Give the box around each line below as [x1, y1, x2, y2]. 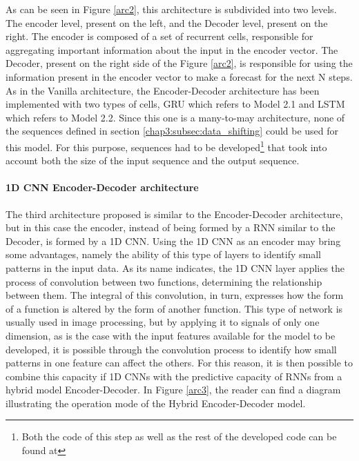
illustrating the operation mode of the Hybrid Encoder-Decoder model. [6, 395, 306, 410]
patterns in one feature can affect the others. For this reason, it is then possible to [6, 355, 353, 370]
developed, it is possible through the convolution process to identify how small [6, 342, 337, 356]
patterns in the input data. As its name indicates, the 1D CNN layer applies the [6, 260, 345, 275]
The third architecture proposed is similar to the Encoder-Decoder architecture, [6, 206, 343, 221]
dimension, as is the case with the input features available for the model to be [6, 328, 336, 342]
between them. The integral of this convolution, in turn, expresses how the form [6, 288, 344, 302]
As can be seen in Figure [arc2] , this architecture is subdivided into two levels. [6, 2, 337, 16]
